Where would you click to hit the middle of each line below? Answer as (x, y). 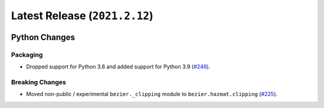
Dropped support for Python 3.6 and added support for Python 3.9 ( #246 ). (118, 67)
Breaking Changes (39, 82)
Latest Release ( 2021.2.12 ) (82, 16)
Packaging (27, 55)
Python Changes (43, 37)
